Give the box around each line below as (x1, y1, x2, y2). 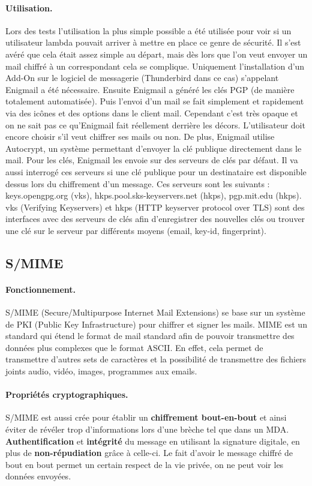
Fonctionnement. (5, 283, 76, 295)
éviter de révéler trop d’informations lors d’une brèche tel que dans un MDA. (5, 423, 289, 436)
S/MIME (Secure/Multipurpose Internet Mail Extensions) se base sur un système (5, 306, 305, 319)
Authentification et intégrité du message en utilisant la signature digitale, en (5, 434, 300, 447)
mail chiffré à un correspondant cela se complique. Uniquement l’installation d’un (5, 59, 305, 72)
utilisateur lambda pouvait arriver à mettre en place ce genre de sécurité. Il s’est (5, 36, 301, 49)
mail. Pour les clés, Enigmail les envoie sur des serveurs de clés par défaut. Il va (5, 154, 298, 166)
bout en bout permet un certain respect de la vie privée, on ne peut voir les (5, 458, 284, 470)
